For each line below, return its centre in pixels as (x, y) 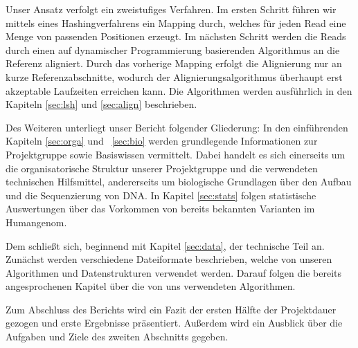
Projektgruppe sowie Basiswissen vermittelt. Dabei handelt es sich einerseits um (176, 154)
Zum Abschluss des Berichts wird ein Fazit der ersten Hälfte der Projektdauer (171, 309)
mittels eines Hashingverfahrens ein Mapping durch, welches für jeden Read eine (176, 22)
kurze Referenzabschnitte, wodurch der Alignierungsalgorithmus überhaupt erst (174, 76)
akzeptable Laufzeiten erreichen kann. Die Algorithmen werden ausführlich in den (179, 90)
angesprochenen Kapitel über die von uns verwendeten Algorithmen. (151, 286)
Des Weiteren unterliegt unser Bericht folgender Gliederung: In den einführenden (177, 127)
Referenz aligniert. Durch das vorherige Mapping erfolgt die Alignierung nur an (174, 63)
